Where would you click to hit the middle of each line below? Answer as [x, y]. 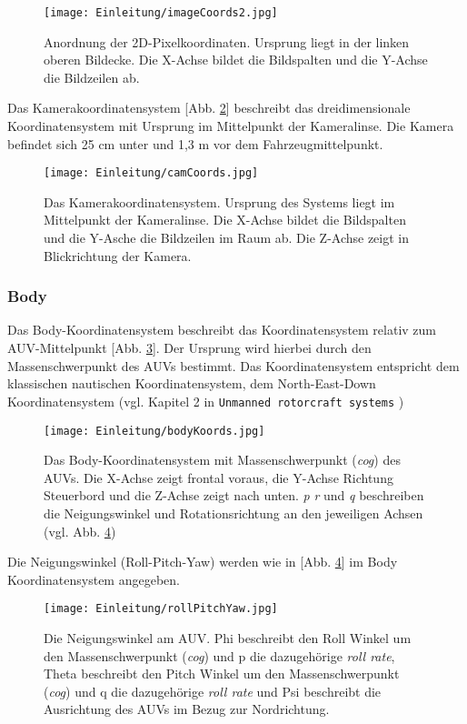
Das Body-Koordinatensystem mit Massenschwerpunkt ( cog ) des [222, 460]
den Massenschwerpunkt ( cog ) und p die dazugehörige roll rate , [219, 655]
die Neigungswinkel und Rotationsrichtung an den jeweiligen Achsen [233, 513]
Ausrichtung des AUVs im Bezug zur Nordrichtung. [187, 709]
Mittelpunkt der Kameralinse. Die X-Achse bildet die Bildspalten [225, 220]
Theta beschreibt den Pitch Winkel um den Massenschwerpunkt [222, 674]
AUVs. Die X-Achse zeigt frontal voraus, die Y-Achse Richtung [219, 477]
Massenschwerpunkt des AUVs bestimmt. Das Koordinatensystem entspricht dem [233, 365]
